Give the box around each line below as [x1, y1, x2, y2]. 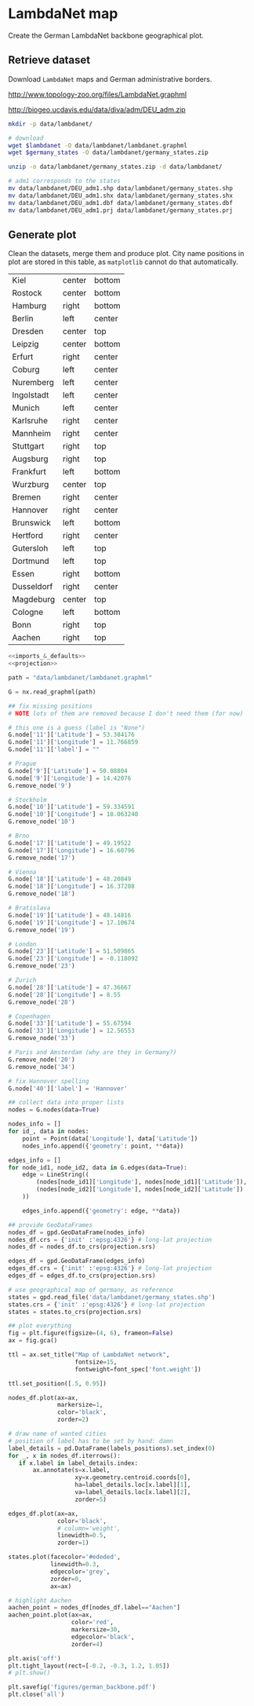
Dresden [12, 326, 44, 337]
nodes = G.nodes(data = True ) [8, 1106, 100, 1114]
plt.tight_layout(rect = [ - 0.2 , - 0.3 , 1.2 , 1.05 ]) [8, 1662, 170, 1670]
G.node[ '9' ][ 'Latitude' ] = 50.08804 [8, 767, 128, 774]
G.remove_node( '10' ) [8, 818, 76, 826]
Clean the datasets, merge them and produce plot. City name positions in [8, 249, 245, 258]
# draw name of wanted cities [8, 1430, 107, 1438]
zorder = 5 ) [74, 1495, 107, 1503]
